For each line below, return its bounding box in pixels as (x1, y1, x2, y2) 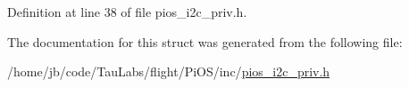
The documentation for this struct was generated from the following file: (7, 32, 403, 51)
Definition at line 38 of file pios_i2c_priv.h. (7, 3, 247, 20)
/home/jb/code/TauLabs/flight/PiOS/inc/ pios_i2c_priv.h (7, 62, 330, 81)
